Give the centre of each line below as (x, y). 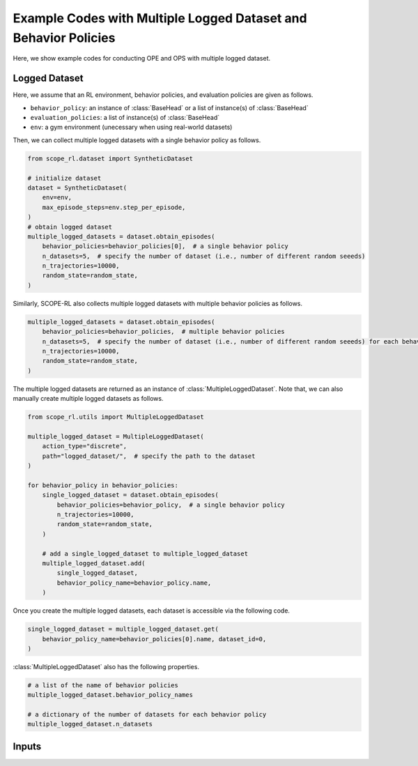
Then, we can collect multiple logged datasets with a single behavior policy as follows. (137, 140)
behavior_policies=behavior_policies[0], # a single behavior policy (165, 246)
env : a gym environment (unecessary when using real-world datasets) (131, 127)
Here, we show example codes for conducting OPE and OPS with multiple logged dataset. (142, 59)
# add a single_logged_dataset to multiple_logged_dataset (145, 553)
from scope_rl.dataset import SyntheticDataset (110, 158)
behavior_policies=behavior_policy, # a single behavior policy (171, 505)
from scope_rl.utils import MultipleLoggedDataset (116, 417)
